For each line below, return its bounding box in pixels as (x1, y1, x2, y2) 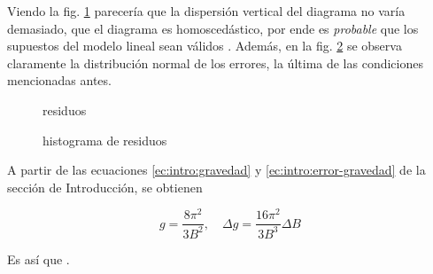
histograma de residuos (43, 130, 167, 149)
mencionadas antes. (7, 71, 112, 90)
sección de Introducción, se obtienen (7, 177, 203, 196)
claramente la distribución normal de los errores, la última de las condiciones (7, 53, 423, 72)
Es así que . (7, 249, 70, 268)
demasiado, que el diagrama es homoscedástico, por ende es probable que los (7, 19, 419, 37)
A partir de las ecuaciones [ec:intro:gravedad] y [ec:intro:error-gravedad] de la (7, 160, 426, 179)
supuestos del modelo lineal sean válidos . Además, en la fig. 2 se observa (7, 36, 402, 55)
